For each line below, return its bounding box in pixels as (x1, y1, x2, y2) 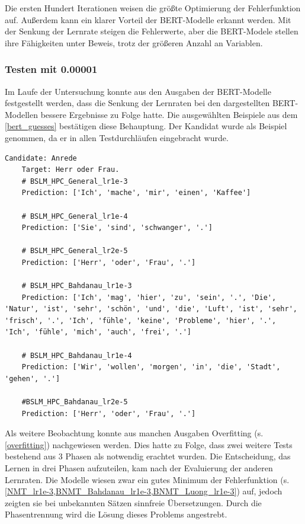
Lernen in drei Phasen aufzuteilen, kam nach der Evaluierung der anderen (5, 462, 273, 474)
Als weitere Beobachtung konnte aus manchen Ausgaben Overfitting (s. (5, 427, 264, 439)
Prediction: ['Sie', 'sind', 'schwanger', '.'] (21, 223, 213, 232)
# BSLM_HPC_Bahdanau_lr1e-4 (21, 351, 132, 360)
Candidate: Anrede (5, 154, 77, 162)
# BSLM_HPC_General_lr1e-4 (21, 212, 128, 221)
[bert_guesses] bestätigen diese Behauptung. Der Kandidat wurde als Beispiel (5, 120, 287, 132)
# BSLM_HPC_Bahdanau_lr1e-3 (21, 282, 132, 290)
